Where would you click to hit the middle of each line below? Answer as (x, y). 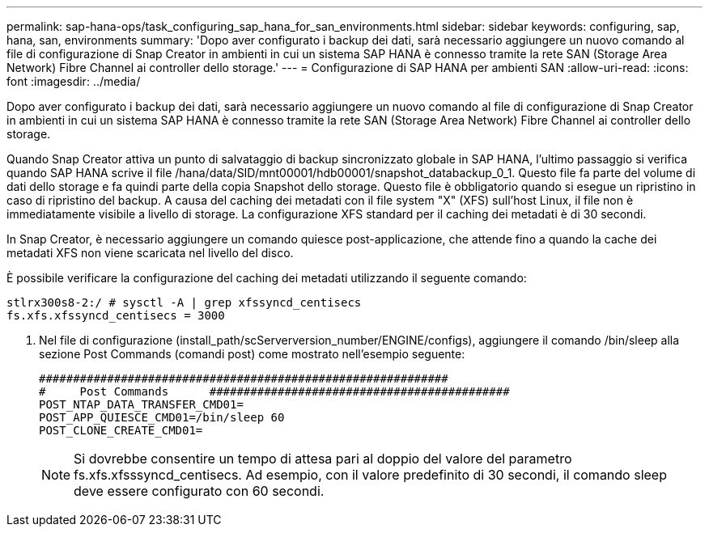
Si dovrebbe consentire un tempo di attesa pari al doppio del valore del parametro (323, 459)
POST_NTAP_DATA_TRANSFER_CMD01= (141, 404)
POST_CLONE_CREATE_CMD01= (121, 430)
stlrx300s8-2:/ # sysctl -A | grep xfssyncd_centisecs (184, 302)
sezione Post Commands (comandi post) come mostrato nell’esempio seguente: (252, 354)
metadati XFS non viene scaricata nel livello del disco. (150, 253)
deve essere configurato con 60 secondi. (199, 491)
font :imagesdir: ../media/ (74, 81)
